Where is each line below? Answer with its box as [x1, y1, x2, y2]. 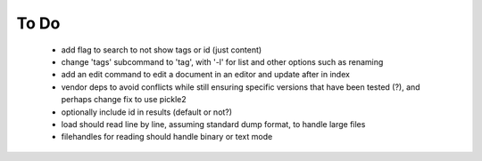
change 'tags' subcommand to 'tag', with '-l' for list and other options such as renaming [61, 56, 384, 67]
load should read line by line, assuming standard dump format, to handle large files [61, 118, 366, 129]
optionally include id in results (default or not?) [61, 107, 232, 117]
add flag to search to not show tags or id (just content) [61, 44, 262, 55]
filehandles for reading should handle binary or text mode [61, 132, 273, 142]
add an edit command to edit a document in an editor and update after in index [61, 69, 350, 80]
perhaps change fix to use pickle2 [61, 94, 187, 105]
